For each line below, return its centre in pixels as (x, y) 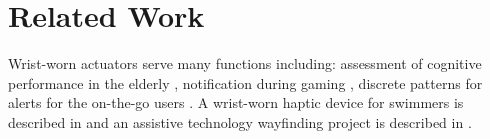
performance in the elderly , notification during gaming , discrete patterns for (245, 82)
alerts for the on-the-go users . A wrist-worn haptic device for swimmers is (236, 102)
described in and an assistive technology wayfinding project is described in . (240, 121)
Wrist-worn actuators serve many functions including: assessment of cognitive (245, 63)
